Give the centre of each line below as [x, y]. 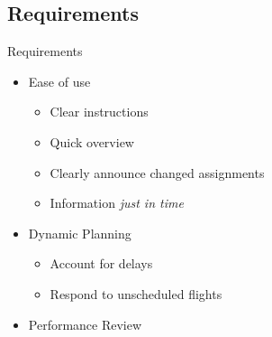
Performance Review [85, 324]
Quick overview [92, 141]
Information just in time [117, 203]
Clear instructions [99, 112]
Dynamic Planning [80, 233]
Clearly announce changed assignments [157, 172]
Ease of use [59, 81]
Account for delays [101, 263]
